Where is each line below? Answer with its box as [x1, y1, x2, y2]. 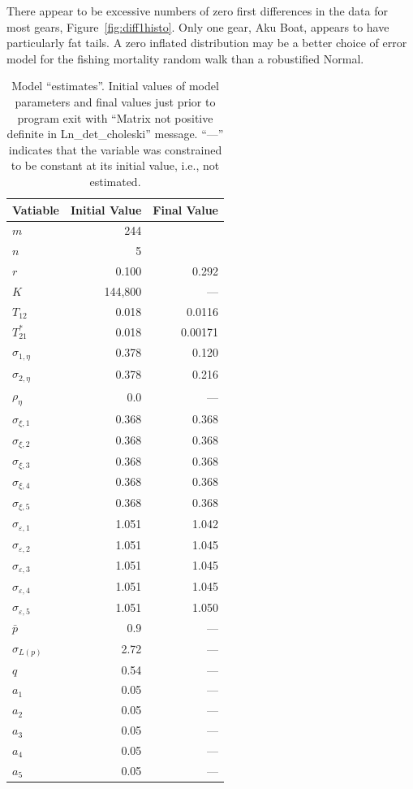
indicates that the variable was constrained [8, 141, 222, 158]
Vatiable [12, 201, 59, 218]
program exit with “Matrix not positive [17, 109, 213, 126]
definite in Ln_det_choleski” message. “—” [6, 125, 224, 142]
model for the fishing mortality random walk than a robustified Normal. [6, 50, 364, 67]
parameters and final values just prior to [15, 93, 216, 110]
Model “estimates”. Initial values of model [11, 77, 219, 94]
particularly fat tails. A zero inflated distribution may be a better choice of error [6, 34, 407, 51]
